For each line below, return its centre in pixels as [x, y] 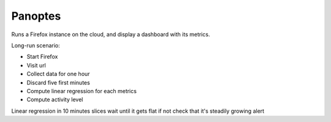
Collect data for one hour [58, 74]
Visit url [36, 65]
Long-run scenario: [36, 45]
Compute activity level [55, 100]
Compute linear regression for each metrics [82, 91]
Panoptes [36, 16]
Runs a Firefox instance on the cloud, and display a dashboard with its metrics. [111, 34]
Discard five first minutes [58, 82]
